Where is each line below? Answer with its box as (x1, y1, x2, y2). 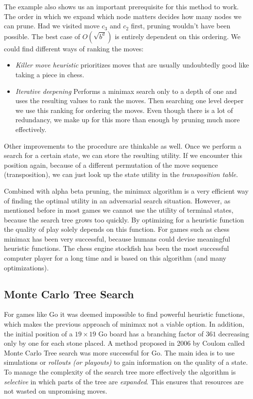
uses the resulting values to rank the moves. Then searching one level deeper (15, 95, 244, 106)
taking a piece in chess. (15, 69, 84, 79)
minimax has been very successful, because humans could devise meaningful (4, 233, 231, 244)
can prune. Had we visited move (4, 21, 100, 31)
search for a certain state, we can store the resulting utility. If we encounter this (4, 150, 243, 160)
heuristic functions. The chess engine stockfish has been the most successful (4, 243, 229, 253)
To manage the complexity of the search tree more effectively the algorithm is (4, 367, 236, 377)
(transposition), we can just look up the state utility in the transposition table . (4, 169, 238, 179)
